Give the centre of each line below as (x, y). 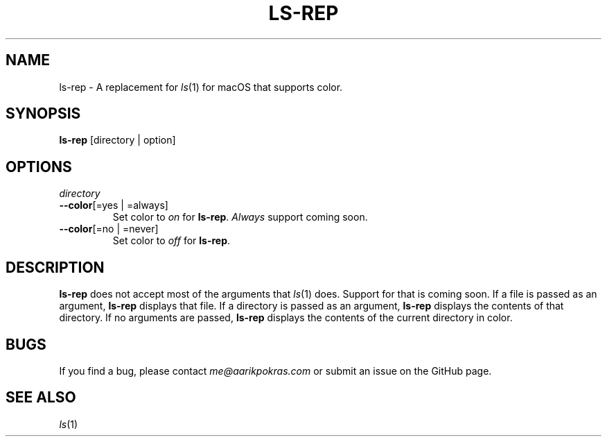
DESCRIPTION (55, 267)
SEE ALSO (41, 398)
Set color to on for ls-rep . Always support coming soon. (240, 217)
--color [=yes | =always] (114, 205)
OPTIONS (39, 167)
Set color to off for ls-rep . (171, 241)
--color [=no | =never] (109, 229)
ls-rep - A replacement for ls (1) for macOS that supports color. (201, 87)
